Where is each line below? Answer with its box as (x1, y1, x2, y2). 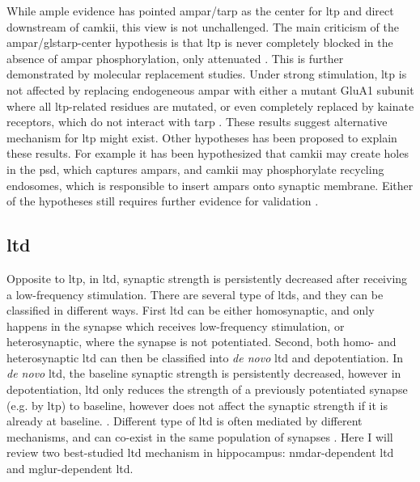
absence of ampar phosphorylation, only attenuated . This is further (6, 49, 344, 66)
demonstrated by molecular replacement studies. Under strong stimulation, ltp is (6, 66, 407, 82)
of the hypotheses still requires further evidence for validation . (6, 192, 319, 209)
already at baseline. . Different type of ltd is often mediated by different (6, 412, 363, 429)
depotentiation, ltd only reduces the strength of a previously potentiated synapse (6, 381, 408, 398)
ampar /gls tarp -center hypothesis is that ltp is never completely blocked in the (6, 34, 393, 51)
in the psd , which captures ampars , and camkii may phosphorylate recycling (6, 160, 384, 177)
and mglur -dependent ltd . (6, 460, 134, 477)
